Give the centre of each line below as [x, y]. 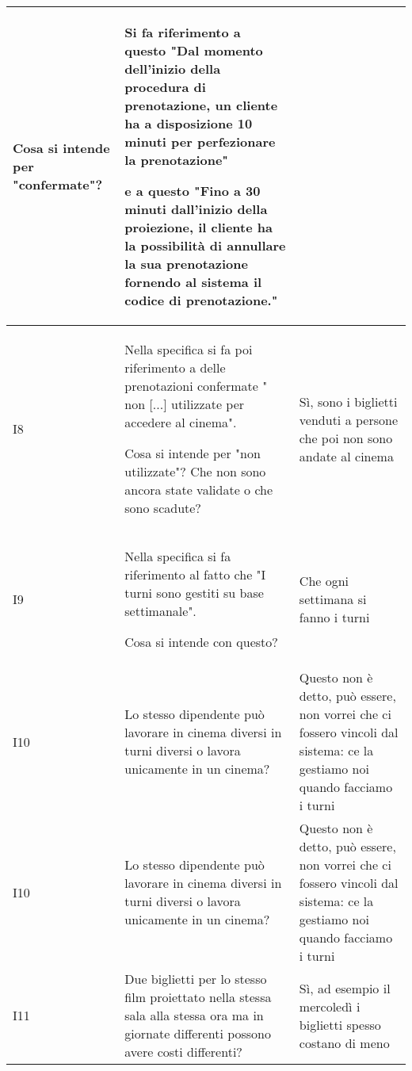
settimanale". [160, 611]
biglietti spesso [340, 1024]
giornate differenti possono [198, 1033]
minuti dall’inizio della [196, 209]
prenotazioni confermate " [196, 386]
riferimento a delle [175, 367]
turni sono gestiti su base [194, 593]
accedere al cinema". [181, 422]
